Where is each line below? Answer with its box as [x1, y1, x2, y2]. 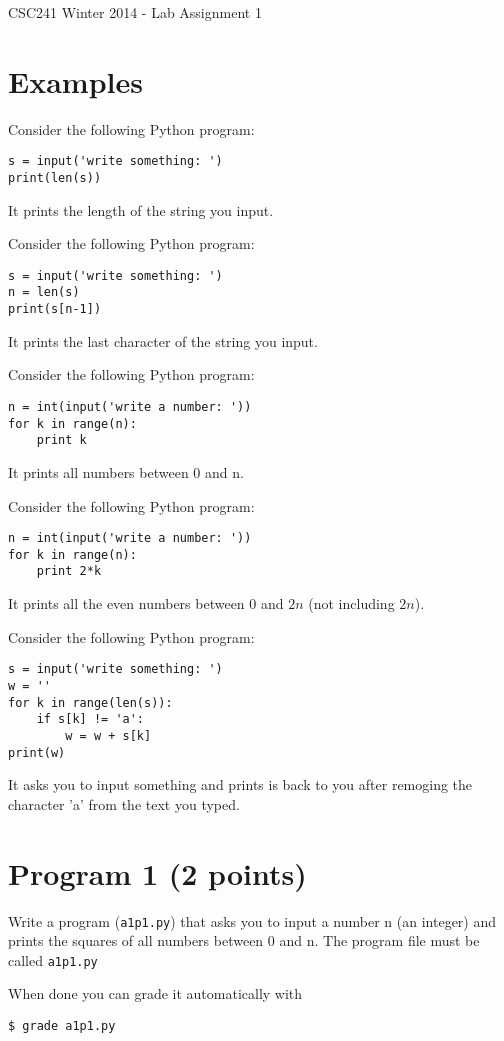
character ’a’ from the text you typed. [8, 793, 240, 814]
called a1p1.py [8, 949, 98, 970]
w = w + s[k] [65, 728, 152, 743]
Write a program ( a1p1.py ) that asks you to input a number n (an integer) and [8, 910, 497, 931]
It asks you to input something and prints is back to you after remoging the [8, 774, 473, 795]
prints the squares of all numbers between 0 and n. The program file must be [8, 930, 480, 951]
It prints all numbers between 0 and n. [8, 461, 244, 482]
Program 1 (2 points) [8, 852, 307, 893]
